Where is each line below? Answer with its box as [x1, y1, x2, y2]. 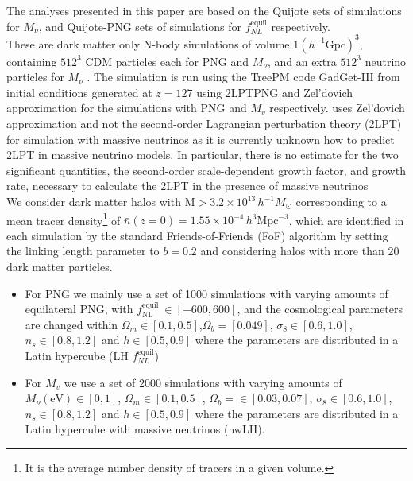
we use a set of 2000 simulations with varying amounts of [64, 374, 342, 390]
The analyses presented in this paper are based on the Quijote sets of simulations [6, 2, 402, 18]
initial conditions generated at [6, 83, 152, 100]
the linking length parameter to [6, 242, 160, 259]
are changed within [25, 316, 118, 332]
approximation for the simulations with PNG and [6, 99, 247, 116]
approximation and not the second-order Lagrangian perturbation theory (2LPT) [6, 115, 402, 132]
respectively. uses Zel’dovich [269, 99, 405, 116]
